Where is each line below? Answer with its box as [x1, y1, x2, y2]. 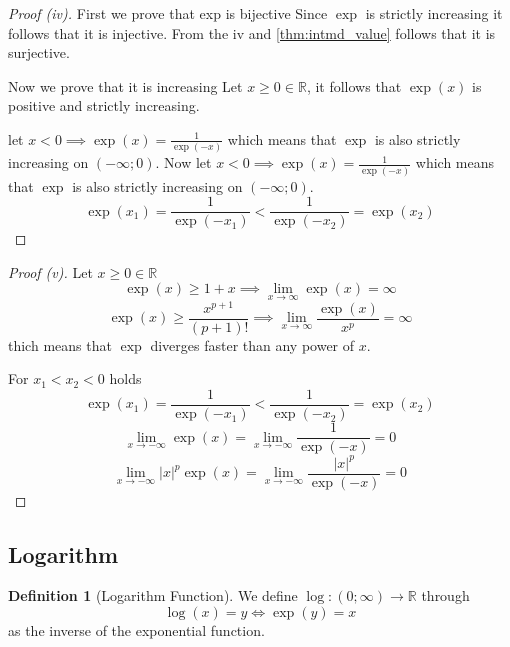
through [421, 585, 470, 606]
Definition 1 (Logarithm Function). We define [8, 585, 298, 606]
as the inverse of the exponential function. [8, 620, 265, 641]
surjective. [8, 42, 70, 63]
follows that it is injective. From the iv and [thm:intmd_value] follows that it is [8, 22, 496, 43]
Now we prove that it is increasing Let [8, 75, 243, 96]
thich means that [8, 334, 112, 355]
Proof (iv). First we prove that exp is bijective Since [8, 3, 328, 23]
